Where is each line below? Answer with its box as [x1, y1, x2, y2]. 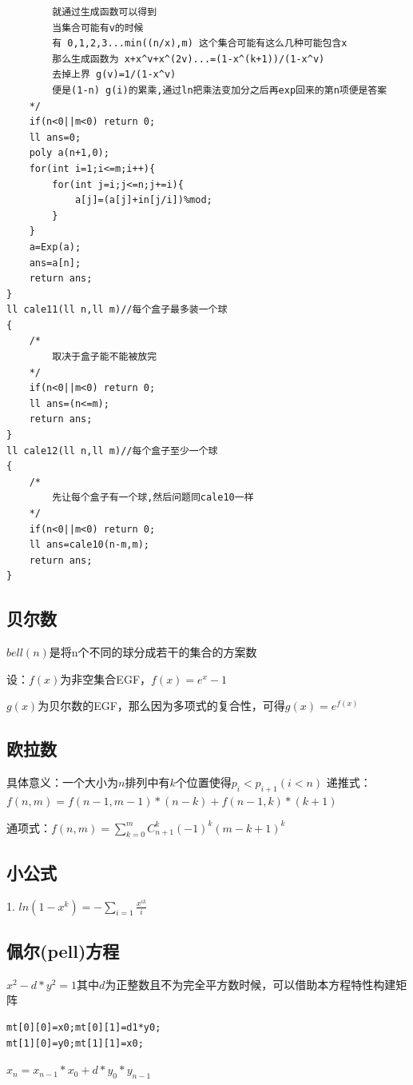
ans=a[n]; [29, 257, 81, 269]
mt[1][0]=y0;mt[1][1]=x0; [6, 1037, 144, 1049]
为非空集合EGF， [60, 670, 152, 687]
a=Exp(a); [29, 241, 81, 253]
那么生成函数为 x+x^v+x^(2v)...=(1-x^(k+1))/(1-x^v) [52, 53, 325, 65]
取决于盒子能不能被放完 [52, 351, 157, 363]
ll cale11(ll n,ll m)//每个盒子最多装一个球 [6, 304, 228, 316]
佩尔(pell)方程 [6, 939, 120, 963]
